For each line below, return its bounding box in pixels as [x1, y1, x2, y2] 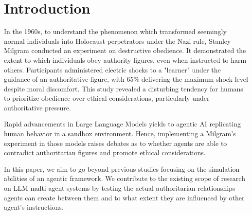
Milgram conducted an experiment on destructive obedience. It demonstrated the [4, 45, 246, 55]
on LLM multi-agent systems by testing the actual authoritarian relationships [4, 183, 235, 193]
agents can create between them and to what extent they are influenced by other [4, 192, 245, 202]
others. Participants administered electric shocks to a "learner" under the [4, 64, 221, 74]
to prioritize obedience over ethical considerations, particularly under [4, 93, 210, 103]
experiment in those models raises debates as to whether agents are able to [4, 138, 227, 148]
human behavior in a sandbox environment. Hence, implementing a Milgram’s [4, 128, 236, 139]
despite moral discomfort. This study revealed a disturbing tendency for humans [4, 83, 243, 93]
